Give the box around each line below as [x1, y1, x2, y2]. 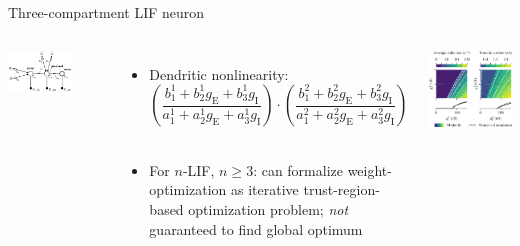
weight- [347, 159, 392, 180]
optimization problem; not [188, 198, 349, 219]
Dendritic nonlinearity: [149, 63, 289, 84]
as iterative [231, 179, 299, 200]
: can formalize [253, 159, 343, 180]
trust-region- [303, 179, 380, 200]
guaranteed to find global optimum [149, 218, 363, 239]
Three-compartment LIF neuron [8, 2, 205, 22]
